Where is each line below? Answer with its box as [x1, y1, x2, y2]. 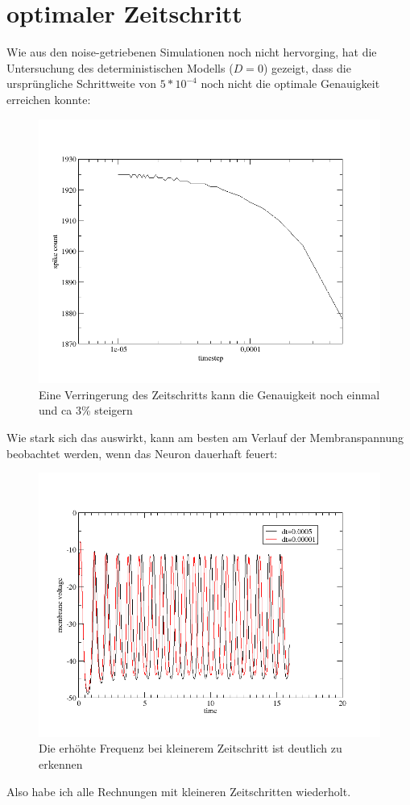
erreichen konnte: [6, 90, 91, 107]
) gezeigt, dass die [263, 59, 351, 76]
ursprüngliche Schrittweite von [6, 75, 157, 92]
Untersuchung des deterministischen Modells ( [6, 59, 234, 76]
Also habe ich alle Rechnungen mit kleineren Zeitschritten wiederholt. [6, 782, 351, 799]
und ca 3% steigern [39, 402, 133, 419]
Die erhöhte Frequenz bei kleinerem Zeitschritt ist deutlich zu [39, 740, 342, 757]
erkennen [39, 755, 83, 772]
